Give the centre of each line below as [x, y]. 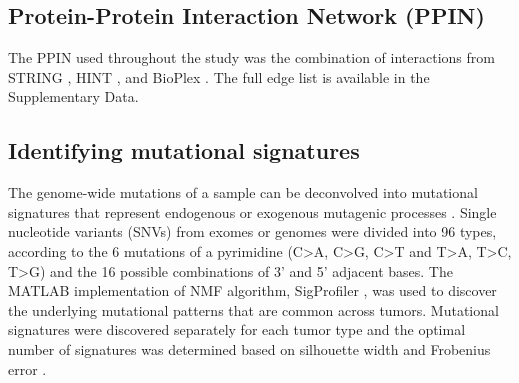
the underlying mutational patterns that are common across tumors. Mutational [253, 309]
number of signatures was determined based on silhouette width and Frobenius [249, 348]
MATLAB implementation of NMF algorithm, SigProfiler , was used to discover [252, 290]
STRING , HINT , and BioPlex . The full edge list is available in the [219, 76]
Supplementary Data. [73, 96]
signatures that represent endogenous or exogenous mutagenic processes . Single [252, 211]
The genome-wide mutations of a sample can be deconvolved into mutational [243, 192]
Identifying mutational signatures [184, 150]
